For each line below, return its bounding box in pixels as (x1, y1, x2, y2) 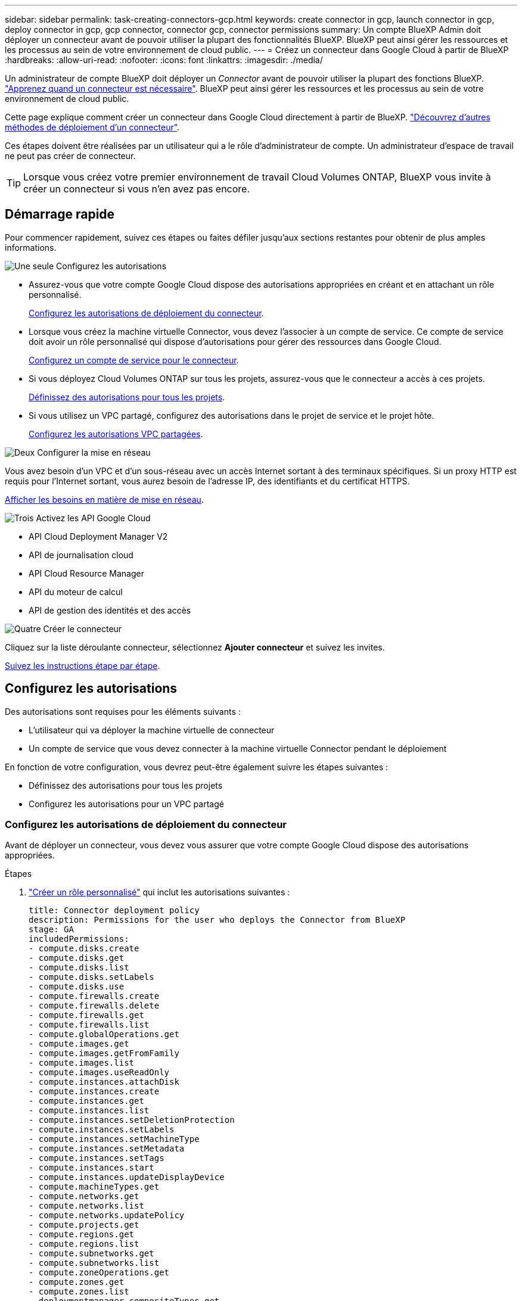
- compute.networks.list (29, 1201, 144, 1211)
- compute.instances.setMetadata (29, 1144, 185, 1154)
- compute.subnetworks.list (29, 1258, 160, 1268)
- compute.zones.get (29, 1277, 125, 1287)
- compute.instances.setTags (29, 1153, 164, 1163)
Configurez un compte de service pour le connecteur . (29, 354, 239, 365)
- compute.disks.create (29, 944, 139, 954)
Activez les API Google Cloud (36, 512, 151, 523)
